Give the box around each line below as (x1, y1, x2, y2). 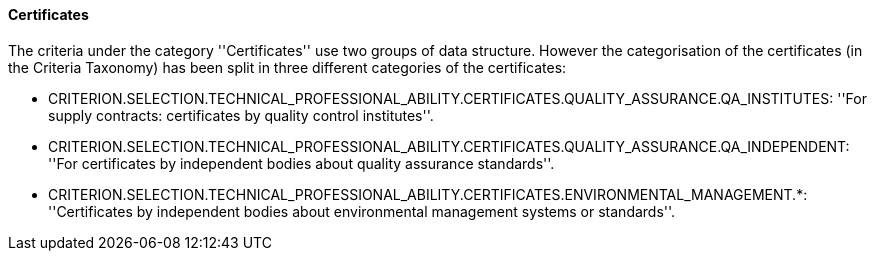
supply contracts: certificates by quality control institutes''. (48, 106, 434, 124)
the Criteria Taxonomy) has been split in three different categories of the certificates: (8, 58, 567, 76)
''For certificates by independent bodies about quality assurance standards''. (48, 154, 555, 172)
